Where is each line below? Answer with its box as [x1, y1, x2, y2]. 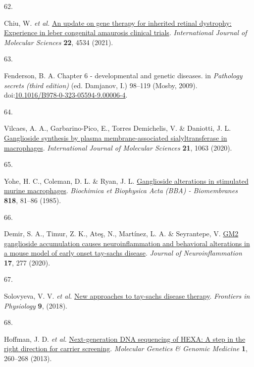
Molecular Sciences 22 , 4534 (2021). [4, 37, 113, 47]
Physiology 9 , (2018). [4, 300, 67, 311]
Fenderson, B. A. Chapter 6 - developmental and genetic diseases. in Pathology [4, 70, 243, 80]
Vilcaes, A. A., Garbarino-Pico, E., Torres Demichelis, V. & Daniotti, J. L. [4, 123, 231, 133]
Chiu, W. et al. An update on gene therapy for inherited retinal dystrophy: [4, 17, 232, 28]
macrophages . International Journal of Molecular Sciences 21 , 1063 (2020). [4, 142, 232, 153]
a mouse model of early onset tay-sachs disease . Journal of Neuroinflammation [4, 248, 242, 258]
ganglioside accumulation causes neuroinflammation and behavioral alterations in [4, 238, 250, 248]
